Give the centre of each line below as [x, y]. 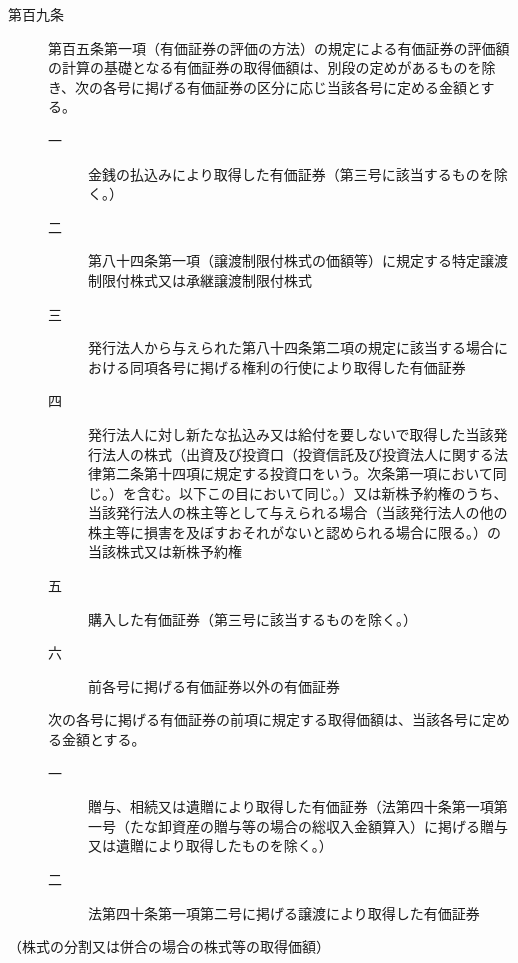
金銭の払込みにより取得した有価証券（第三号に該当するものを [291, 173]
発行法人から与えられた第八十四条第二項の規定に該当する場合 [291, 347]
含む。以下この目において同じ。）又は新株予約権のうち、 [322, 492]
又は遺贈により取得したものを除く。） [210, 845]
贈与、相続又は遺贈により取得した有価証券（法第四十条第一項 [291, 806]
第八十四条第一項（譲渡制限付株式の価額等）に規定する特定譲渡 [298, 260]
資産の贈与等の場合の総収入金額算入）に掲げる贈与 [339, 825]
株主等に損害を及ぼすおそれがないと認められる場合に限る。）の [294, 531]
